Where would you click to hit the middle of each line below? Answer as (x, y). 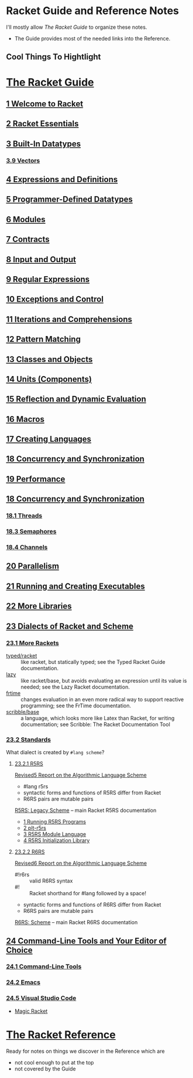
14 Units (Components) (49, 379)
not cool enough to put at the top (54, 1062)
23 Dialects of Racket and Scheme (70, 626)
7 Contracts (28, 239)
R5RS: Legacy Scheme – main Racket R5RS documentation (85, 810)
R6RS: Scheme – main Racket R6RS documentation (76, 922)
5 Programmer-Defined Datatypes (70, 199)
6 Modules (26, 219)
